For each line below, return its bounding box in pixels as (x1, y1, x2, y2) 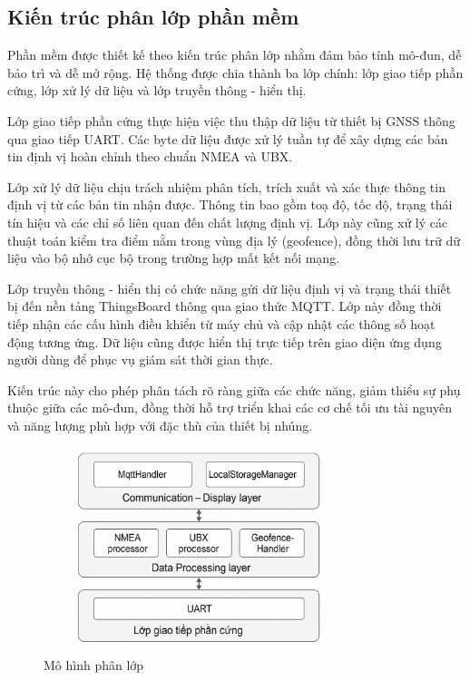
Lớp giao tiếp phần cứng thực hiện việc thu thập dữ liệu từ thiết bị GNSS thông (7, 111, 455, 130)
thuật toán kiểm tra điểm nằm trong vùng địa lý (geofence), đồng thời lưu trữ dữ (7, 230, 461, 249)
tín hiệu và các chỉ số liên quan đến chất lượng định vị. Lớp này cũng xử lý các (7, 212, 448, 231)
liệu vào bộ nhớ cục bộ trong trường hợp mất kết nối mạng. (7, 248, 340, 267)
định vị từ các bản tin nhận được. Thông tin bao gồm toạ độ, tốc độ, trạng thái (7, 195, 453, 214)
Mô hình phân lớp (44, 655, 144, 674)
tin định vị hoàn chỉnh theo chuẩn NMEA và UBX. (7, 147, 293, 166)
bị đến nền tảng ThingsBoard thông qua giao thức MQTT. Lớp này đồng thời (7, 296, 442, 316)
